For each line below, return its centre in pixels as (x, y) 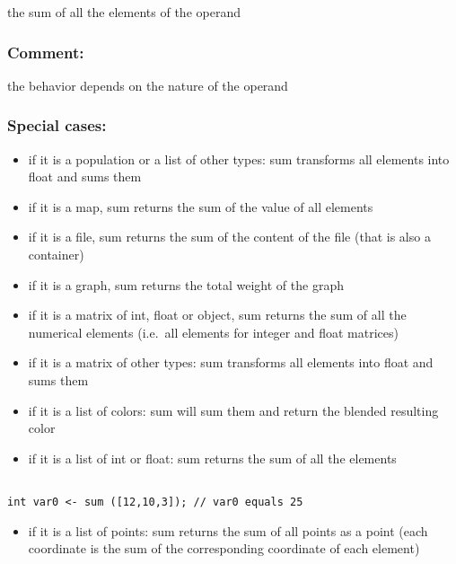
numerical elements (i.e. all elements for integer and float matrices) (213, 332)
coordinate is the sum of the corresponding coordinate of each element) (224, 548)
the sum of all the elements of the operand (124, 12)
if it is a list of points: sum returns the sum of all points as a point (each (228, 530)
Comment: (46, 52)
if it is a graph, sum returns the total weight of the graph (186, 284)
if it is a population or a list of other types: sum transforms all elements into (239, 159)
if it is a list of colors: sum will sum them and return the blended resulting (233, 410)
